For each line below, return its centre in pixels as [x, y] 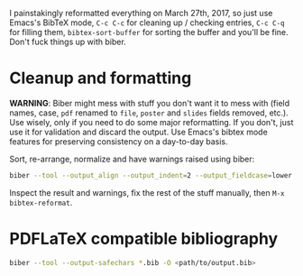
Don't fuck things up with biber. [68, 41]
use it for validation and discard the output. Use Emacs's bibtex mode [138, 132]
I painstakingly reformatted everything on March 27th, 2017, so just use [141, 13]
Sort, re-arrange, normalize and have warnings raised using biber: [132, 159]
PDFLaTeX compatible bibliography [144, 239]
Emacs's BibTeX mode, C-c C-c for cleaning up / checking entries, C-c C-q [147, 23]
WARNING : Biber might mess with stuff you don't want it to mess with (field [150, 103]
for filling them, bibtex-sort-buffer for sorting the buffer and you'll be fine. [149, 32]
